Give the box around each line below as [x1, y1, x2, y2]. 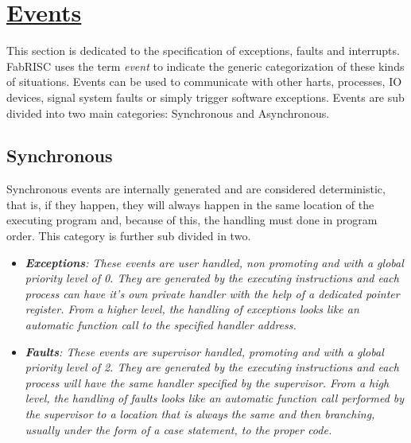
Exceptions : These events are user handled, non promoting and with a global [25, 254, 404, 270]
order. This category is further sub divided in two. [6, 227, 251, 244]
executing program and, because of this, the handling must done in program [6, 212, 378, 228]
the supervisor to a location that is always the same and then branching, [25, 406, 375, 422]
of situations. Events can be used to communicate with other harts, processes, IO [6, 73, 402, 90]
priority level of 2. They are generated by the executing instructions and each [25, 359, 399, 375]
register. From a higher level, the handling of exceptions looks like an [25, 301, 359, 317]
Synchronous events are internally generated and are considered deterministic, [6, 181, 386, 197]
